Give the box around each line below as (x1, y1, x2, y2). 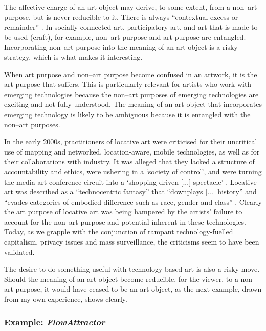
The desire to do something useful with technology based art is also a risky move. (4, 263, 260, 274)
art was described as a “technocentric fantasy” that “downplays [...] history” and (4, 186, 257, 197)
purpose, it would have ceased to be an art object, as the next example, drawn (15, 283, 262, 294)
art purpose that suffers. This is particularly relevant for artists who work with (4, 79, 252, 90)
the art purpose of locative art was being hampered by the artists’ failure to (4, 206, 242, 217)
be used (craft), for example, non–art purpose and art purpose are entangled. (4, 31, 246, 42)
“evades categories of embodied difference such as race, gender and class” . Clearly (4, 196, 262, 207)
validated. (4, 246, 35, 257)
